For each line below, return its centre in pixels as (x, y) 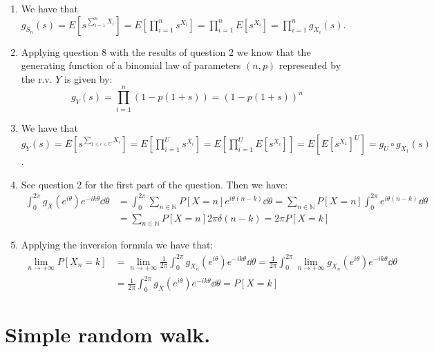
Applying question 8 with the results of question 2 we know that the (166, 51)
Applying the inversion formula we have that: (117, 245)
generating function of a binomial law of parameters (131, 65)
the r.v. (37, 78)
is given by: (88, 78)
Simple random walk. (108, 334)
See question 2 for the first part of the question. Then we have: (154, 184)
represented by (310, 65)
